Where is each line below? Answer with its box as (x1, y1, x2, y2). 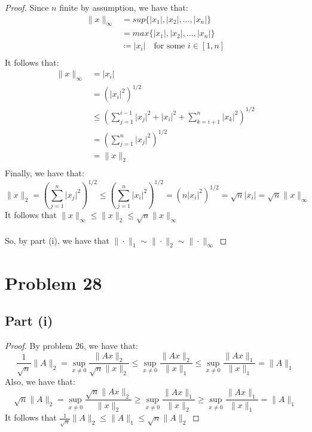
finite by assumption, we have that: (59, 1, 188, 13)
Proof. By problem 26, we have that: (5, 339, 138, 351)
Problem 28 (5, 270, 102, 295)
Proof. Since (5, 1, 49, 13)
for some (154, 42, 185, 51)
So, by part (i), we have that (5, 234, 110, 246)
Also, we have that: (5, 375, 75, 388)
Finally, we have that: (5, 167, 84, 179)
